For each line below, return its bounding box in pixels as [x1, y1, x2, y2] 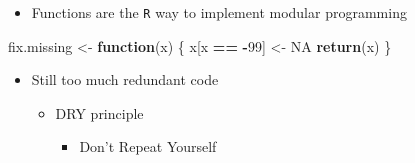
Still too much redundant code [31, 69, 219, 90]
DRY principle [55, 102, 144, 123]
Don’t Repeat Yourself [79, 136, 217, 157]
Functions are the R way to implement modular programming [31, 2, 407, 22]
